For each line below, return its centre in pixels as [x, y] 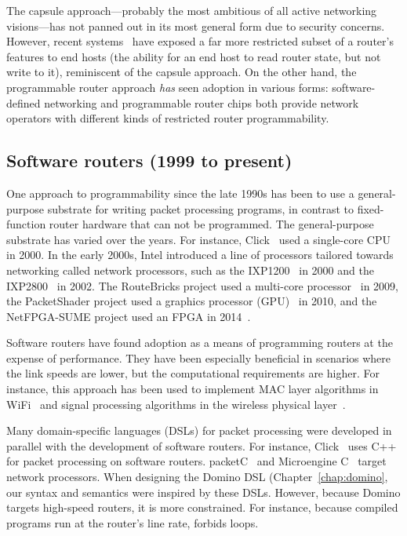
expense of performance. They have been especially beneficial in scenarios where [199, 357]
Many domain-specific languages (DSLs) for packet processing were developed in [199, 430]
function [26, 224]
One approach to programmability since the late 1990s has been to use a [180, 193]
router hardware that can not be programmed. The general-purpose [211, 224]
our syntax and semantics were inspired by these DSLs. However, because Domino [203, 492]
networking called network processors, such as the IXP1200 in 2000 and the [190, 270]
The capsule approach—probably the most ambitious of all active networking [192, 10]
